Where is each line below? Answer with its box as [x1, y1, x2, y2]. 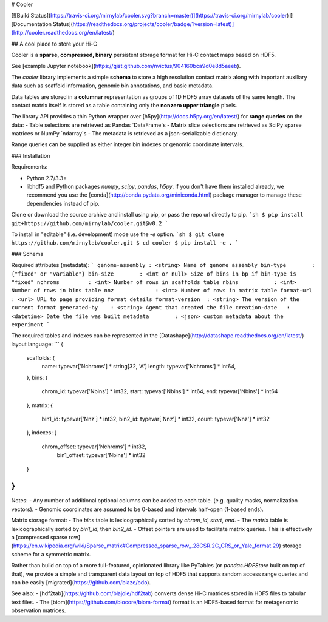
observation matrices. [11, 607, 66, 614]
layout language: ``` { [11, 340, 64, 348]
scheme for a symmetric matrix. [11, 550, 91, 558]
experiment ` [11, 321, 50, 328]
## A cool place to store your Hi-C [11, 40, 97, 47]
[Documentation [11, 20, 52, 27]
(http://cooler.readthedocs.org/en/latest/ [11, 29, 113, 36]
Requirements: [11, 163, 48, 171]
